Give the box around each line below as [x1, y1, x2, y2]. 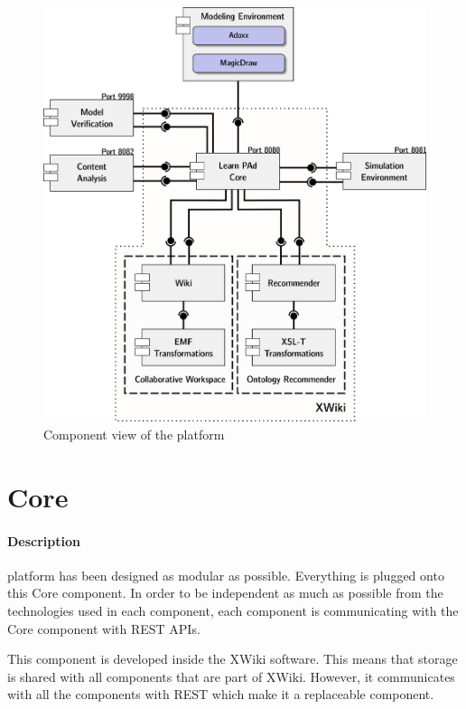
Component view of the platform [43, 425, 225, 444]
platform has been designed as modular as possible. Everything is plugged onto [7, 565, 444, 584]
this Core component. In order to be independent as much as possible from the [7, 583, 443, 602]
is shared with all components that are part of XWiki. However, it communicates [7, 666, 455, 685]
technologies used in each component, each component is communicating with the [7, 601, 459, 620]
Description [7, 531, 81, 550]
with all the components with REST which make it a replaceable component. [7, 685, 434, 704]
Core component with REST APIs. [7, 619, 200, 638]
